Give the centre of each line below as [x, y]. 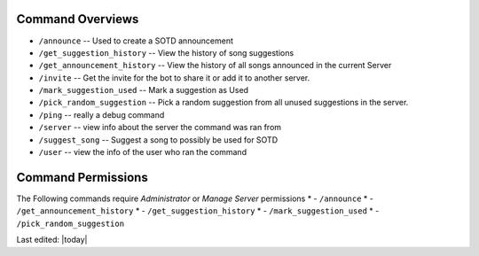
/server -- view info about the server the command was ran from [160, 128]
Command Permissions [82, 177]
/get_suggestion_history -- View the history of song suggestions [166, 52]
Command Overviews [78, 19]
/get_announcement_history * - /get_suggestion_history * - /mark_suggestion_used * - [198, 211]
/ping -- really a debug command [102, 114]
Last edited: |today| [52, 240]
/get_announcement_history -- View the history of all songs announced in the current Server [215, 66]
